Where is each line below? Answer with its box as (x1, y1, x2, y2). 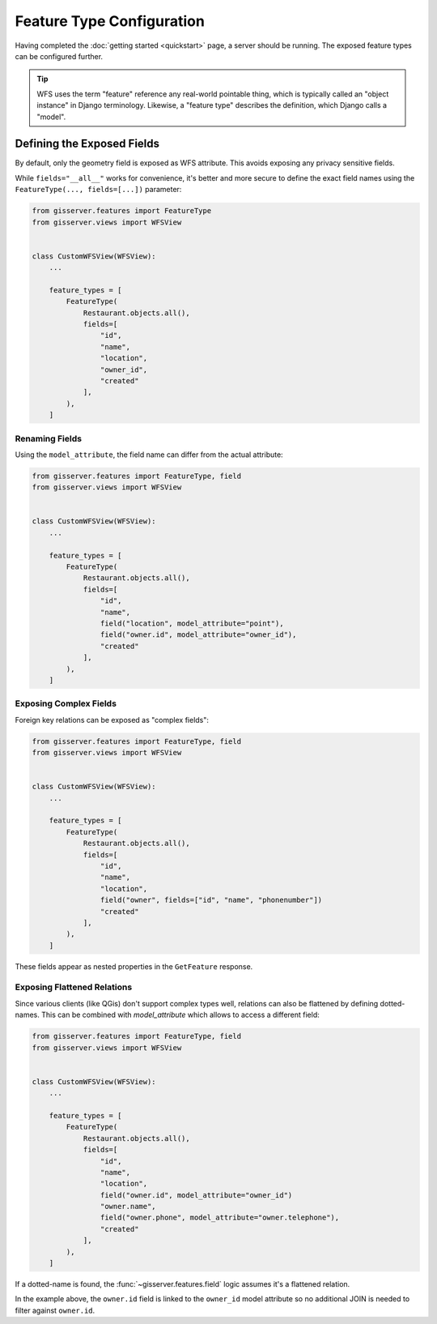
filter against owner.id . (15, 1305, 95, 1315)
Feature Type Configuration (15, 12, 206, 30)
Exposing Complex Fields (15, 698, 117, 709)
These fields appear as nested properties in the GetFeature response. (15, 961, 253, 972)
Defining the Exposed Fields (15, 137, 160, 151)
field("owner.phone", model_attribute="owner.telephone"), (100, 1213, 340, 1223)
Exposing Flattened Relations (15, 981, 133, 993)
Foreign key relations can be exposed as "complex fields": (15, 715, 210, 724)
